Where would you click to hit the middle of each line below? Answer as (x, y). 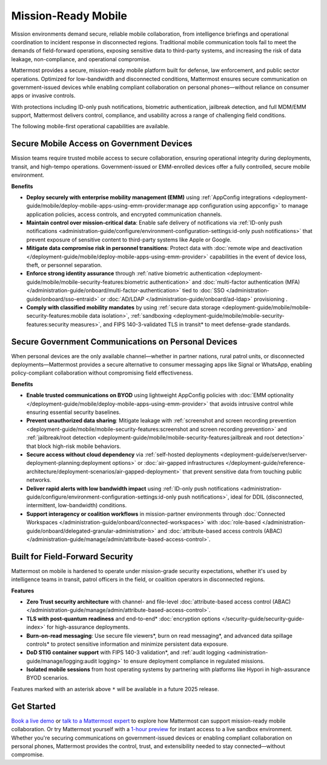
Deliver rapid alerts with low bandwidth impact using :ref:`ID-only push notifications (133, 488)
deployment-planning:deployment (69, 463)
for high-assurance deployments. (88, 627)
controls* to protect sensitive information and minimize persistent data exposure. (127, 644)
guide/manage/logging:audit (62, 661)
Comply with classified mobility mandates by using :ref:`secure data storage (124, 307)
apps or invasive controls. (43, 96)
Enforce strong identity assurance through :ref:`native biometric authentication (126, 274)
